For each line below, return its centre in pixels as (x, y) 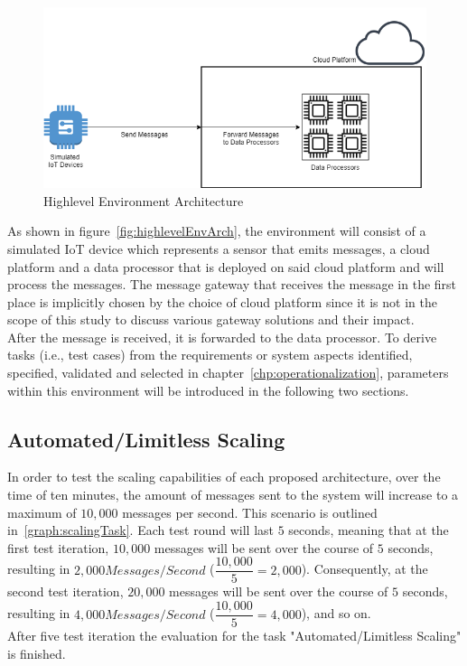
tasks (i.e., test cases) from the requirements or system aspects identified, (210, 355)
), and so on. (336, 613)
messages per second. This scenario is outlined (250, 512)
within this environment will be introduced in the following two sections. (208, 390)
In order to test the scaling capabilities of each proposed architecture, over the (224, 477)
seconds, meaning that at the (369, 530)
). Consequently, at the (364, 569)
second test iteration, (65, 591)
